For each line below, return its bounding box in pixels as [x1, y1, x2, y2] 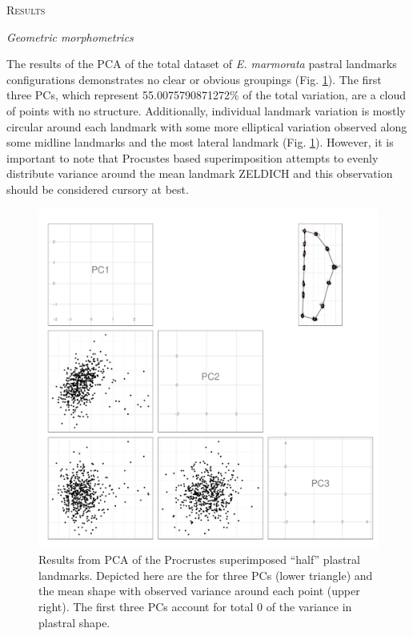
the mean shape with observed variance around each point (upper [38, 582, 360, 599]
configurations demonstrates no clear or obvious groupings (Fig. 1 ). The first [6, 70, 382, 87]
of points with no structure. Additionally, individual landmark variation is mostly [6, 102, 406, 119]
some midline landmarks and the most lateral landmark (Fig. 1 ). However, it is [6, 134, 394, 151]
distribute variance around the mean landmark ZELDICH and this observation [6, 165, 393, 182]
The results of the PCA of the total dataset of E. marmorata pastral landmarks [6, 55, 397, 72]
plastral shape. [38, 614, 110, 630]
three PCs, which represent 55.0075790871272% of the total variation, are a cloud [6, 87, 407, 103]
